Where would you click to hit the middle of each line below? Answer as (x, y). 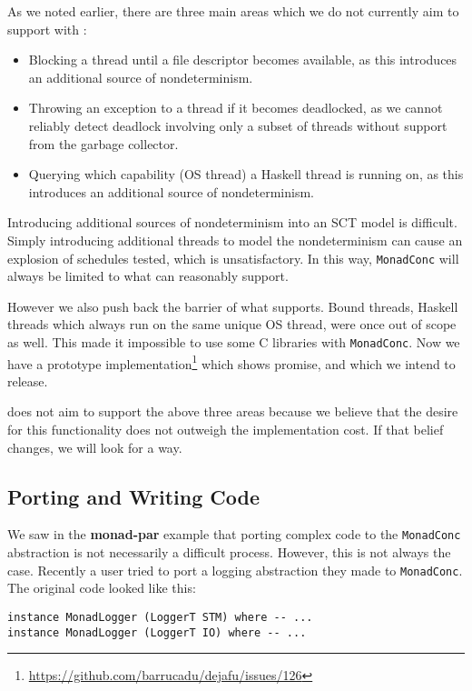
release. (28, 381)
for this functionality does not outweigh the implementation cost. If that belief (226, 430)
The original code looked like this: (102, 588)
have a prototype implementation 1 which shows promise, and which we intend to (231, 362)
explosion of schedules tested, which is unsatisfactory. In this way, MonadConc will (233, 258)
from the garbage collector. (103, 143)
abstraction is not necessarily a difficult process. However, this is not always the (229, 552)
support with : (47, 29)
